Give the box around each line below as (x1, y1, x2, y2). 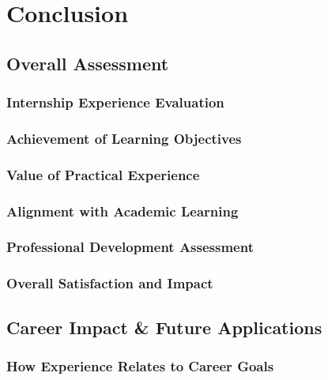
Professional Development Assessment (6, 237, 254, 257)
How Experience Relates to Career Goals (6, 356, 274, 375)
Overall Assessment (6, 51, 169, 75)
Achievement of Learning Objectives (6, 128, 242, 148)
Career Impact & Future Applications (6, 314, 322, 339)
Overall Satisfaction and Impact (6, 273, 213, 293)
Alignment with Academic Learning (6, 201, 239, 220)
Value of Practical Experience (6, 164, 200, 184)
